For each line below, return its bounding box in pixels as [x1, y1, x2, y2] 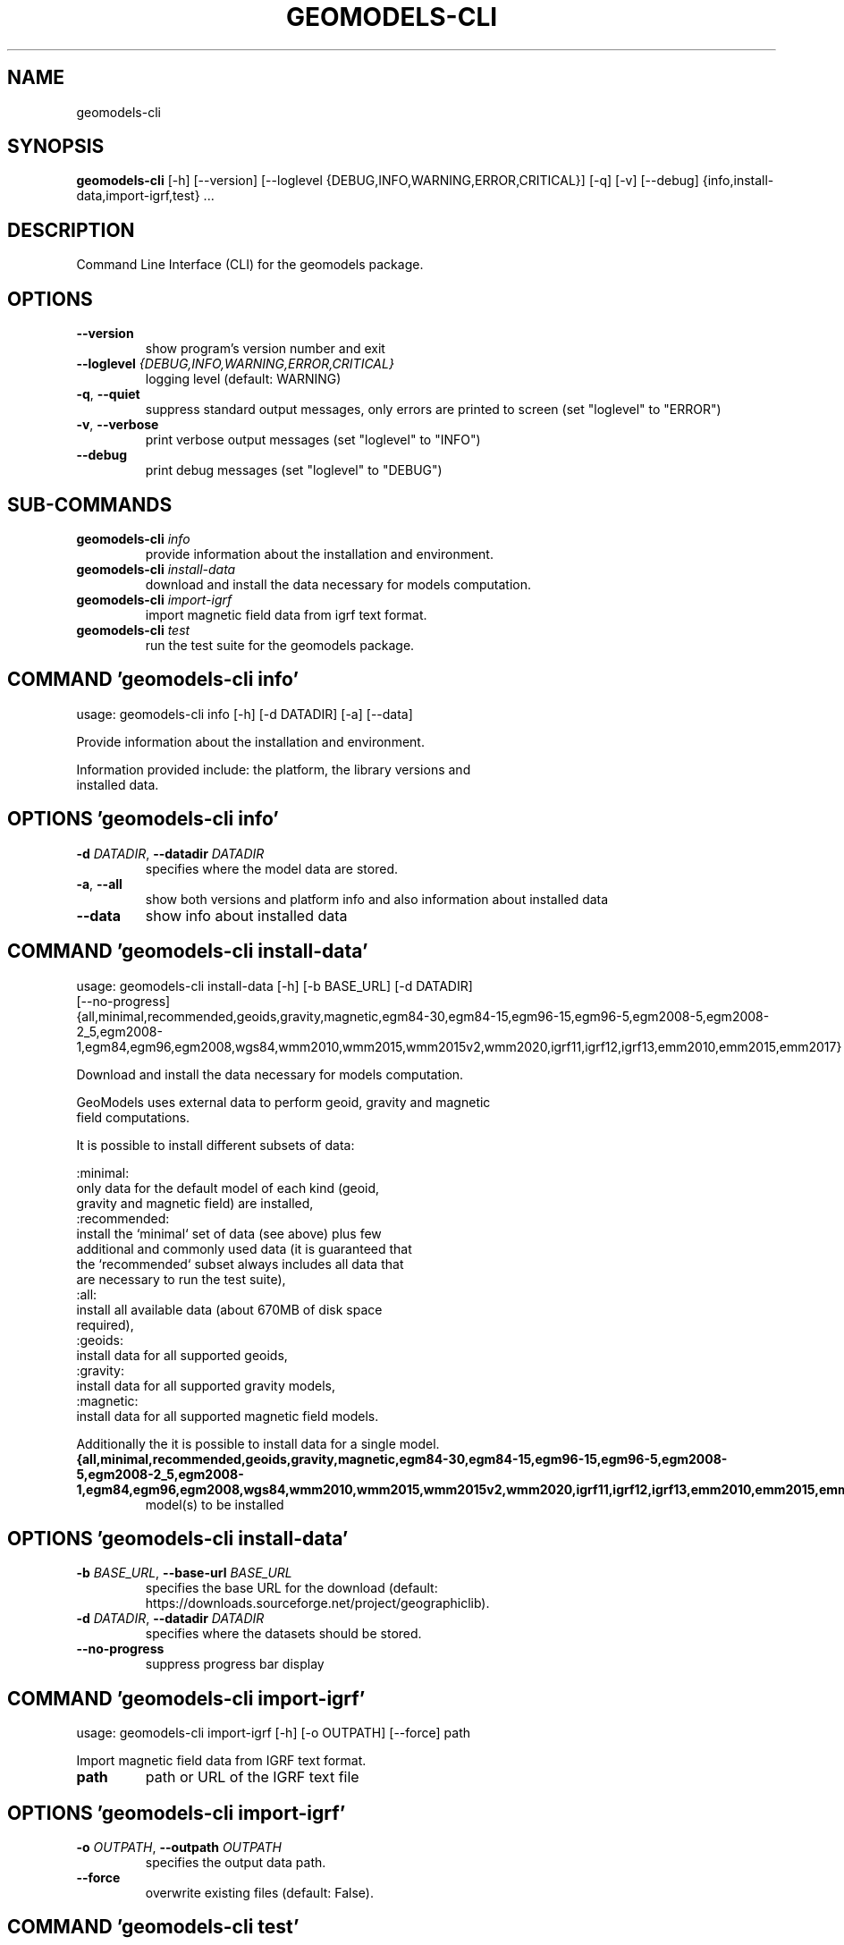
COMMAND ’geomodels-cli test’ [7, 1915, 300, 1939]
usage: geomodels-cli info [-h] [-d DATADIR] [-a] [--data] [76, 706, 413, 722]
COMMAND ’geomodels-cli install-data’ [7, 940, 368, 963]
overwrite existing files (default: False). [145, 1885, 374, 1901]
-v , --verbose [76, 417, 159, 433]
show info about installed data [145, 906, 348, 925]
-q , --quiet [76, 386, 140, 402]
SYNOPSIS [7, 135, 105, 158]
